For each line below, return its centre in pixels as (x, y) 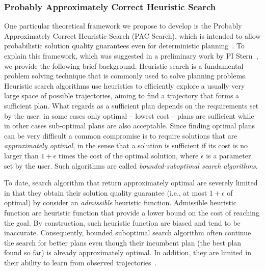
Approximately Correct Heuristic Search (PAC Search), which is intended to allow (132, 35)
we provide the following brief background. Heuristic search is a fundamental (124, 65)
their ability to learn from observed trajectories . (81, 262)
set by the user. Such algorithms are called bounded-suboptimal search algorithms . (131, 165)
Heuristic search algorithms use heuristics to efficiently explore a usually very (125, 85)
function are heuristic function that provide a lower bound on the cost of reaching (132, 212)
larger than (21, 155)
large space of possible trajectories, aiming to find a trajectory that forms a (122, 96)
